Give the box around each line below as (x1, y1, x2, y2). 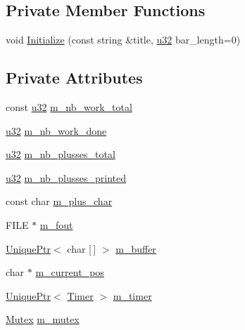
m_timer (113, 288, 152, 303)
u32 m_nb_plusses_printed (6, 170, 127, 185)
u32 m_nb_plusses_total (6, 147, 115, 161)
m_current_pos (35, 265, 104, 279)
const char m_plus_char (6, 194, 113, 209)
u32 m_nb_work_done (6, 123, 107, 138)
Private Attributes (6, 67, 143, 88)
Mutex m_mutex (6, 312, 80, 326)
